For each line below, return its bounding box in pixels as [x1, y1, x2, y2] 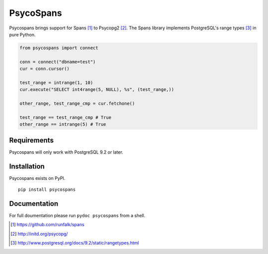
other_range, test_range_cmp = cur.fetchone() [19, 101, 135, 106]
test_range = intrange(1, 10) [19, 80, 93, 85]
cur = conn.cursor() [19, 66, 69, 72]
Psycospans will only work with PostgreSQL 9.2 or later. [9, 149, 124, 155]
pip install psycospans [18, 187, 76, 192]
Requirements [9, 136, 54, 144]
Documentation [9, 199, 59, 208]
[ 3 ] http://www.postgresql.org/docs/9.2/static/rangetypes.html [10, 240, 139, 246]
